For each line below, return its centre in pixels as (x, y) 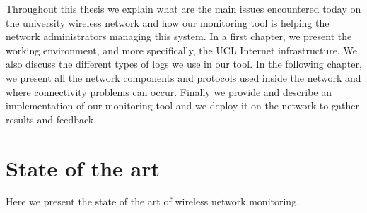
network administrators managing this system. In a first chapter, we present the (179, 36)
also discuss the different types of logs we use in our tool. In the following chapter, (184, 64)
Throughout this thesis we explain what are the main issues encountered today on (183, 8)
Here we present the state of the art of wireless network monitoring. (153, 201)
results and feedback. (51, 119)
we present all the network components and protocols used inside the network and (183, 77)
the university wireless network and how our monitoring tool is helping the (168, 22)
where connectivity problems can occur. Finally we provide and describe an (169, 91)
